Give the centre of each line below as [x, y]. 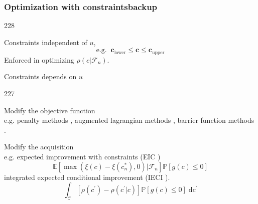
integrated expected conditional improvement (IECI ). [87, 177]
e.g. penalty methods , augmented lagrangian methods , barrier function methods [129, 120]
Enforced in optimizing [39, 59]
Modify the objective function [50, 110]
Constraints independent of [46, 42]
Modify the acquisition [39, 147]
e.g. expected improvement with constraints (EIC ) [82, 157]
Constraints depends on [40, 76]
